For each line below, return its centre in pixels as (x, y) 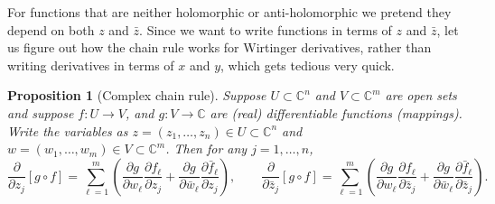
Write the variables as (68, 130)
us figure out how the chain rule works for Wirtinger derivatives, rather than (219, 47)
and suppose (41, 112)
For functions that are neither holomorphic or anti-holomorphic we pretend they (229, 12)
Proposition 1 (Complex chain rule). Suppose (137, 95)
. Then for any (206, 148)
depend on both (51, 29)
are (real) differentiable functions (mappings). (336, 112)
